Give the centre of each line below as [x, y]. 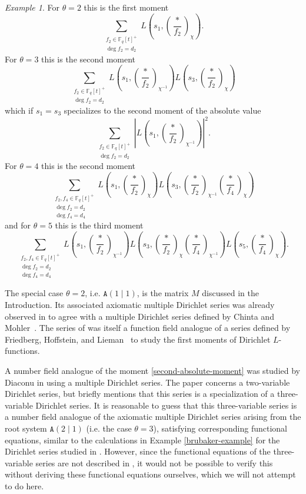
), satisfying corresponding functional [220, 428]
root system [26, 428]
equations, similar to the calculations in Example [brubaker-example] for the [142, 440]
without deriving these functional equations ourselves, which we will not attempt [150, 474]
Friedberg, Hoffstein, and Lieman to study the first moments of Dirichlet [138, 339]
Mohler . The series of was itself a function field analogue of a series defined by [148, 328]
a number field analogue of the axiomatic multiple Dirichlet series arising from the [153, 417]
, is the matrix [163, 293]
